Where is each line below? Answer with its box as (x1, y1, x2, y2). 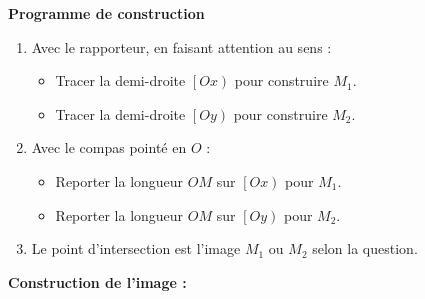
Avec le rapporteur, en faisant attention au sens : (31, 36, 332, 57)
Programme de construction (8, 3, 205, 23)
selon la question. (312, 238, 418, 259)
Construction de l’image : (8, 271, 187, 292)
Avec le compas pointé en (31, 137, 187, 158)
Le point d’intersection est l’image (31, 238, 241, 259)
